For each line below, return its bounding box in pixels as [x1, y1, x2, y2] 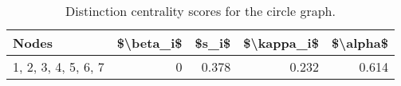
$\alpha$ [331, 33, 388, 52]
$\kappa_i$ [243, 33, 319, 52]
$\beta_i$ [116, 33, 183, 52]
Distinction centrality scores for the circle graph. [65, 2, 336, 20]
